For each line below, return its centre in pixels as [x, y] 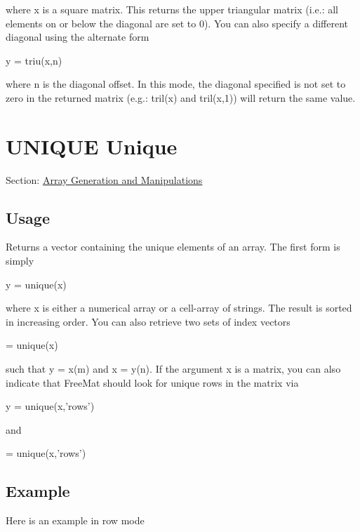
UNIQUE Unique [92, 146]
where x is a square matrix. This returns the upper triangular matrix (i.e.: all [172, 9]
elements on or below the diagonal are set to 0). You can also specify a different [177, 23]
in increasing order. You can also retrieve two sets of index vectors [148, 321]
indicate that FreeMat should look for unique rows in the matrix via [152, 382]
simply [20, 261]
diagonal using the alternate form [78, 37]
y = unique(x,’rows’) [50, 406]
